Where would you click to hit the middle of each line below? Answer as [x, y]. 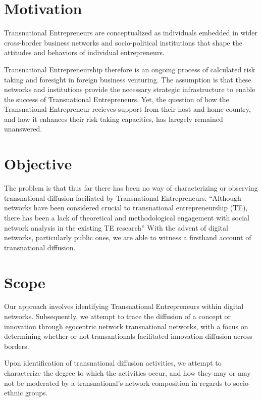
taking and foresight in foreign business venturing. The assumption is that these [128, 79]
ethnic [14, 393]
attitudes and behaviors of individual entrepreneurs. [84, 52]
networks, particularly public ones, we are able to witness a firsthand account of [128, 237]
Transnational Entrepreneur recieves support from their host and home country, [127, 109]
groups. [36, 393]
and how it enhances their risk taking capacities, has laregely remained [114, 119]
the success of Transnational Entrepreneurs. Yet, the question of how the [117, 99]
